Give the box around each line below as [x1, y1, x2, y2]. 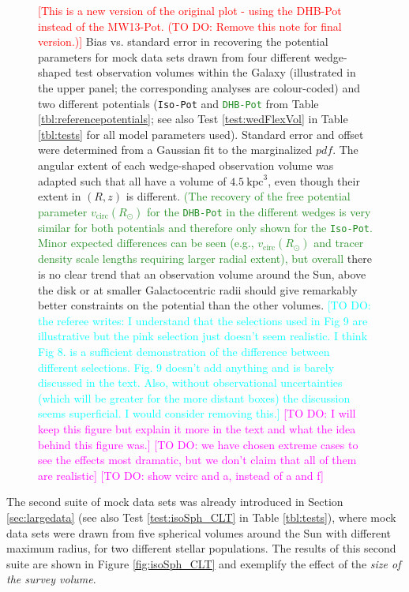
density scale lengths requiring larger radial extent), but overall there [38, 250, 372, 267]
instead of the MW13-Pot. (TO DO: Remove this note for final [38, 17, 342, 34]
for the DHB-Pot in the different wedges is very [146, 203, 371, 219]
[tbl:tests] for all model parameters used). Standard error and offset [38, 126, 364, 142]
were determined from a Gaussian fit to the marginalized [38, 141, 313, 158]
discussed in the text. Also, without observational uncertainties [38, 374, 343, 391]
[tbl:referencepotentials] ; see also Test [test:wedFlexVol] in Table [38, 111, 348, 127]
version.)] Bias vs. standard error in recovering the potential [38, 33, 328, 50]
